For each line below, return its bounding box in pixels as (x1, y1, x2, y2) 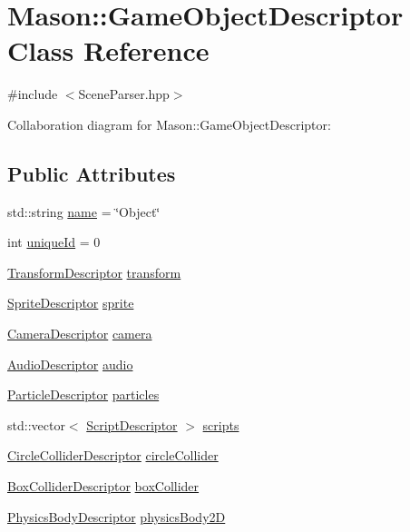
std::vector (7, 415, 65, 434)
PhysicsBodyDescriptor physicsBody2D (7, 507, 226, 526)
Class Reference (7, 32, 210, 69)
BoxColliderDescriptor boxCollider (7, 477, 200, 496)
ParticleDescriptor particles (7, 385, 160, 404)
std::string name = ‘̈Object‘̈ (7, 202, 161, 221)
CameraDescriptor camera (7, 324, 152, 343)
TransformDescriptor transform (7, 262, 181, 281)
